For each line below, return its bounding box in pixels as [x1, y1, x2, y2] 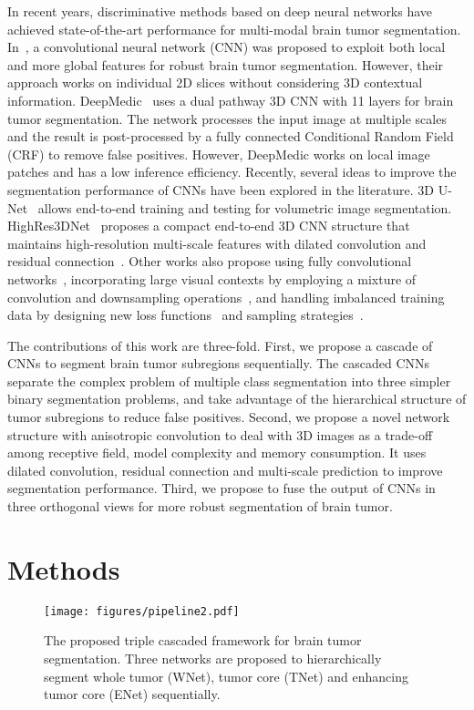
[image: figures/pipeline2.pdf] [44, 604, 240, 618]
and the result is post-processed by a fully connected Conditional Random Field [7, 127, 454, 146]
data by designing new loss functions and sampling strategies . [7, 305, 364, 324]
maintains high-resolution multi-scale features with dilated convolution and [7, 233, 427, 252]
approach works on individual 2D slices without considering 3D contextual [7, 73, 423, 92]
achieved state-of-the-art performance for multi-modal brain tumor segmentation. [7, 19, 461, 38]
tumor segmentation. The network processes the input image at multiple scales [7, 108, 447, 128]
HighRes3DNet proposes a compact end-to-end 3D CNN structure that [7, 216, 410, 235]
